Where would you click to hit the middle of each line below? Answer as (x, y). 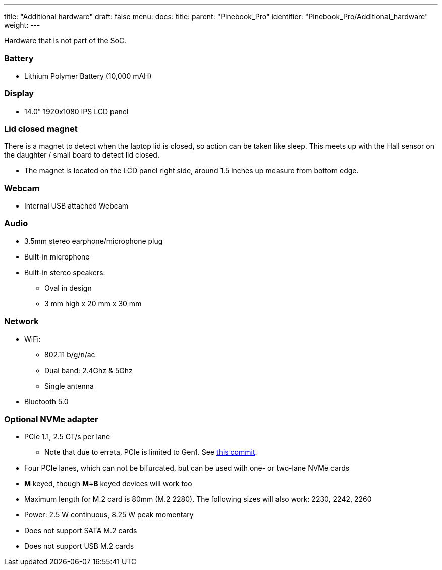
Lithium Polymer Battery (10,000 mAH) (88, 76)
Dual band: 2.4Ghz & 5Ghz (89, 370)
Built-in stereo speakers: (65, 272)
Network (21, 321)
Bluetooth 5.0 (46, 401)
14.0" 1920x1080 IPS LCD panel (76, 111)
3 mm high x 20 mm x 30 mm (93, 303)
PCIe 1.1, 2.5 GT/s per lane (67, 437)
